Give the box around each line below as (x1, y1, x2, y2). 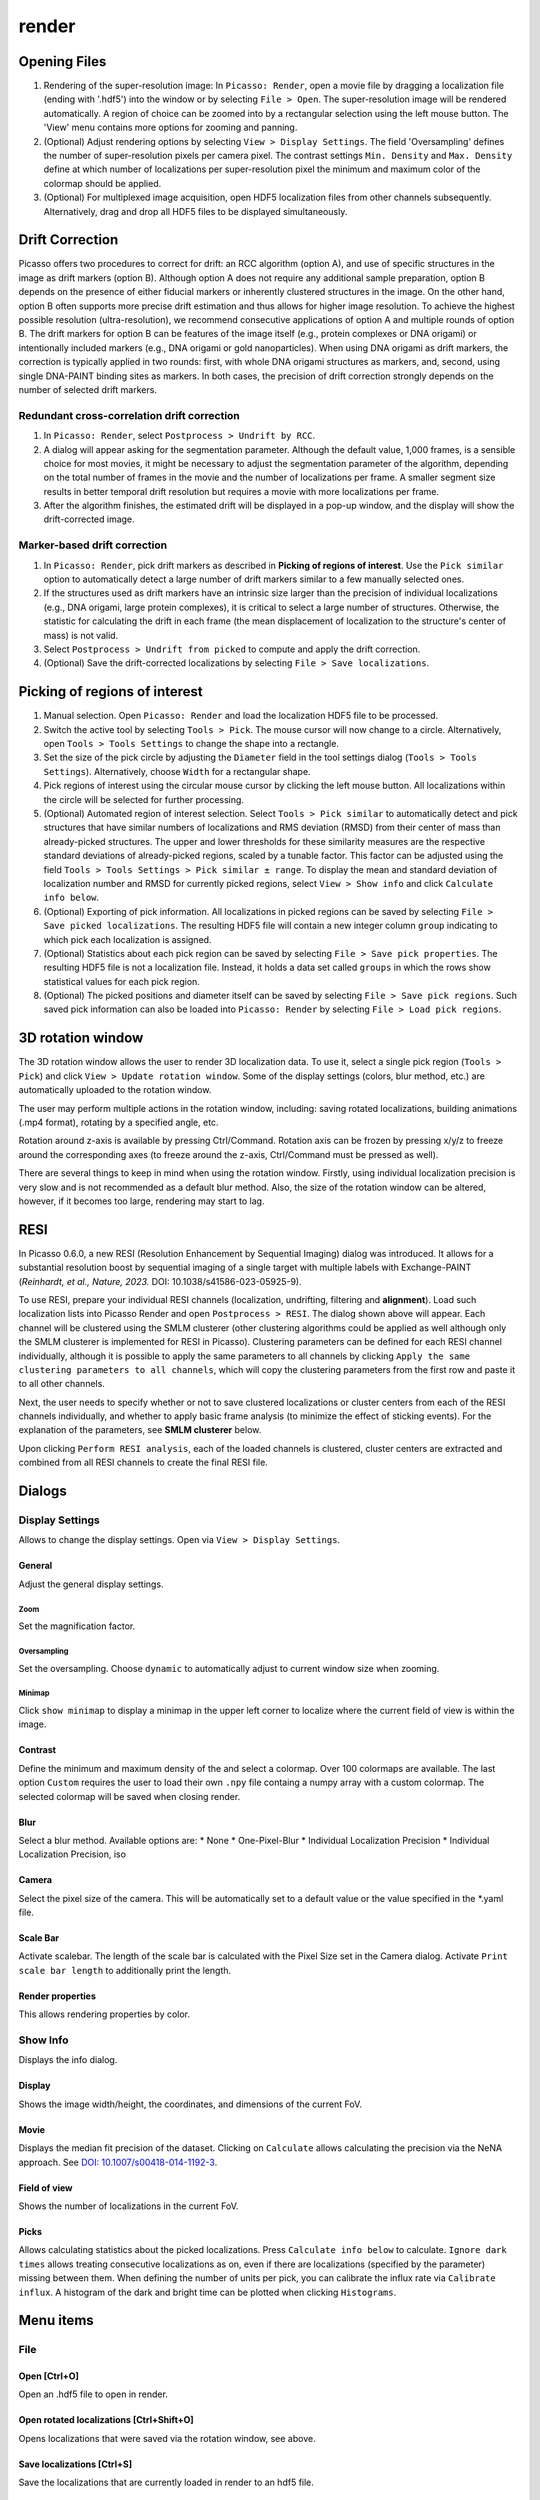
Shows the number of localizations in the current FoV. (18, 2200, 239, 2212)
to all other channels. (18, 1378, 105, 1390)
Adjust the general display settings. (18, 1578, 164, 1590)
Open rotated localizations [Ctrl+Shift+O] (18, 2414, 194, 2426)
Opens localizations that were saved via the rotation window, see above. (18, 2432, 316, 2444)
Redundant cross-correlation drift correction (18, 408, 240, 422)
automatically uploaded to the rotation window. (18, 1084, 212, 1096)
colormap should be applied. (43, 177, 162, 189)
